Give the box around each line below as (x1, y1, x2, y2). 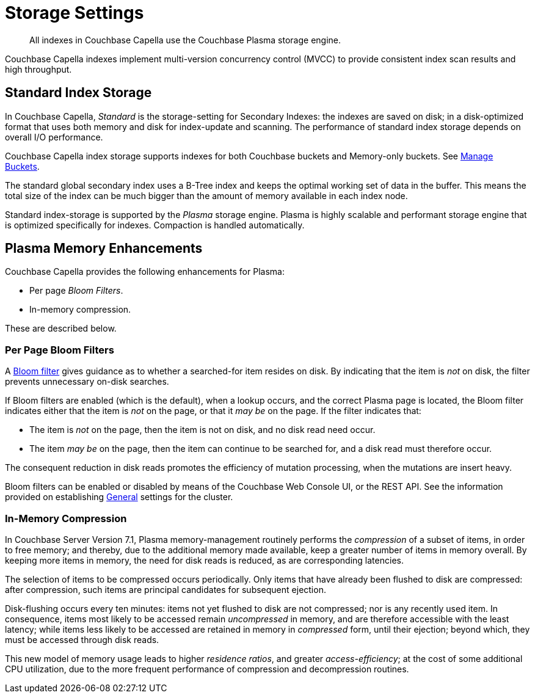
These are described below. (5, 323, 117, 334)
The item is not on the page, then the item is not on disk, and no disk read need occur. (29, 424, 376, 435)
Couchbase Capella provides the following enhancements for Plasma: (5, 266, 285, 277)
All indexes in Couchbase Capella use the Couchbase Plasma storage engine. (29, 34, 341, 45)
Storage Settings (5, 2, 144, 23)
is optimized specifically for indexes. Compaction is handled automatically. (5, 219, 305, 230)
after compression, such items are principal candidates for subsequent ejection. (5, 584, 326, 595)
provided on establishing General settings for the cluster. (5, 492, 233, 503)
